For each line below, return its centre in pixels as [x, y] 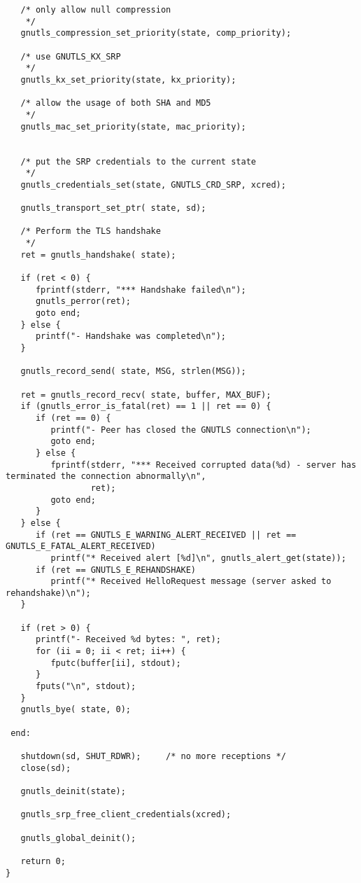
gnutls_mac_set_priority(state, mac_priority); [133, 126]
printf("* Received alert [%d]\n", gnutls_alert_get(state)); [198, 558]
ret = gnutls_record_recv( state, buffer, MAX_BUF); [146, 395]
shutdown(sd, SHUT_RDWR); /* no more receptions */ [153, 756]
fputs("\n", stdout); [86, 687]
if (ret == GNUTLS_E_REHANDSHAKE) [116, 570]
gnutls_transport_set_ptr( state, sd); [113, 208]
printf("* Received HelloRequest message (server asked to [191, 582]
